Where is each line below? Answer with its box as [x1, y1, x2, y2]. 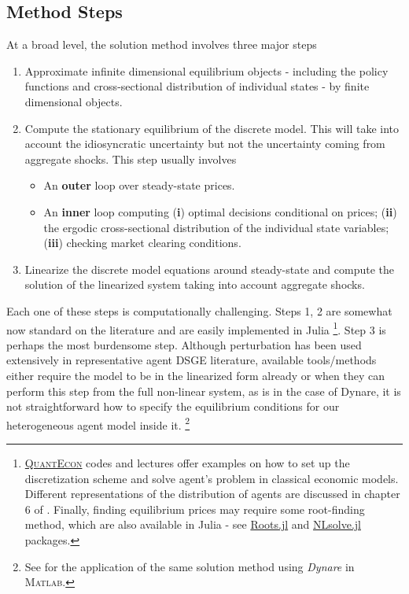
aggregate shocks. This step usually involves [24, 150, 237, 167]
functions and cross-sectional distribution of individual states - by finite [24, 78, 370, 94]
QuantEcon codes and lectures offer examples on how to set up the [24, 454, 350, 470]
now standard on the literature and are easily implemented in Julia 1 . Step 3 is [6, 319, 386, 338]
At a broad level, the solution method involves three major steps [6, 36, 317, 53]
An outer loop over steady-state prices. [43, 177, 235, 194]
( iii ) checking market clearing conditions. [43, 234, 241, 251]
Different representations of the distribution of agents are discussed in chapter [24, 485, 400, 502]
